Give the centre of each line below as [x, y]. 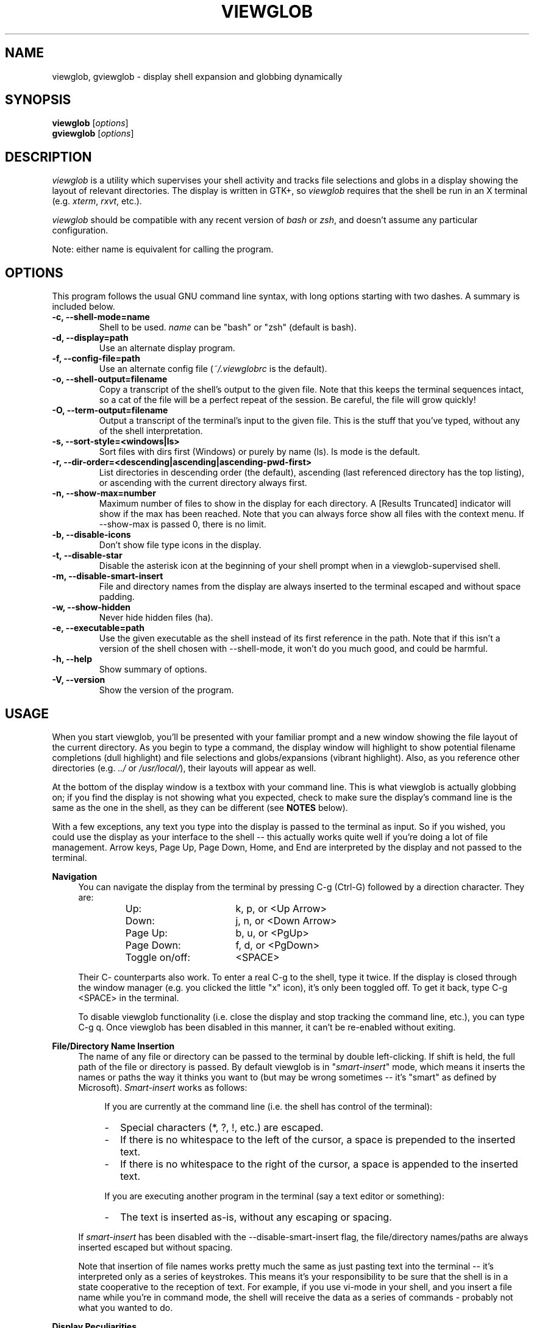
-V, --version [79, 680]
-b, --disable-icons [91, 535]
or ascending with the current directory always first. [203, 483]
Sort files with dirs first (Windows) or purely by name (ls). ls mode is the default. [260, 452]
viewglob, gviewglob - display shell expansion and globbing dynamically [197, 76]
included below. [84, 307]
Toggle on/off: [158, 957]
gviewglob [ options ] [93, 134]
